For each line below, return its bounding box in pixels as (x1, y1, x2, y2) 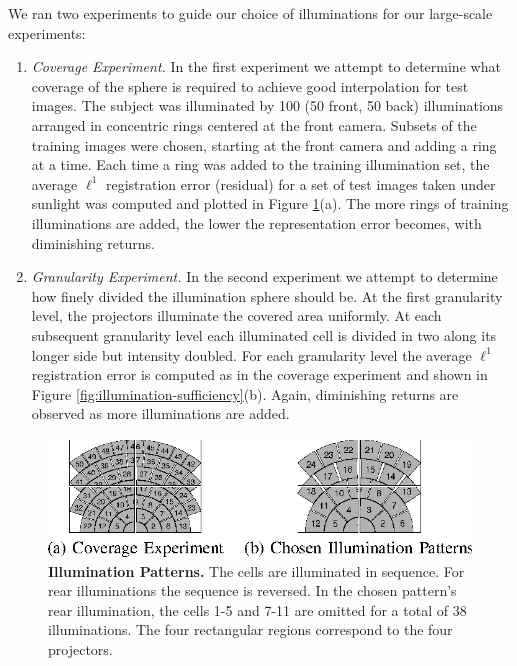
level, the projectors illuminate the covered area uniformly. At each (31, 305, 442, 326)
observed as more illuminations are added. (31, 403, 290, 424)
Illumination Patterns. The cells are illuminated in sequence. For (48, 560, 465, 581)
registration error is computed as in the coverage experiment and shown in (31, 364, 488, 385)
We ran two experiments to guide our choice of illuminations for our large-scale (8, 3, 493, 23)
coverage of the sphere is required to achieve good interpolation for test (31, 75, 469, 96)
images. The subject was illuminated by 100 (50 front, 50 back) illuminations (31, 95, 504, 116)
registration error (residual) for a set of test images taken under (105, 173, 496, 194)
